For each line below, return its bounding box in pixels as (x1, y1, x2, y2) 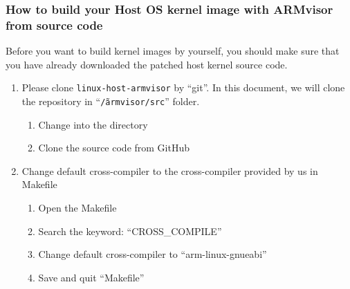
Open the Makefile (38, 201, 117, 215)
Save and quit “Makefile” (38, 270, 145, 284)
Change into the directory (38, 117, 148, 131)
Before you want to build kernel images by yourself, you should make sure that (6, 44, 340, 58)
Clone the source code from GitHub (38, 140, 190, 155)
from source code (6, 16, 103, 33)
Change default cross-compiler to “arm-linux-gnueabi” (38, 247, 267, 261)
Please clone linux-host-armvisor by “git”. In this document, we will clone (21, 80, 345, 95)
